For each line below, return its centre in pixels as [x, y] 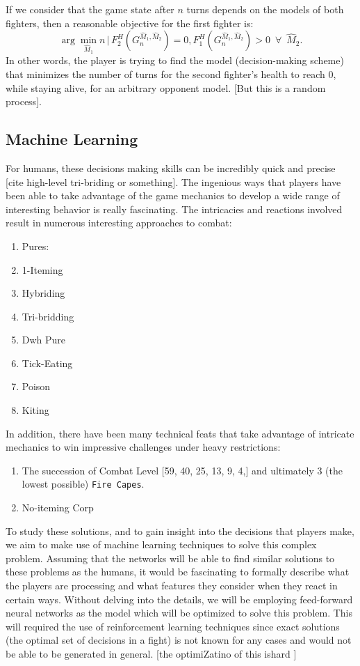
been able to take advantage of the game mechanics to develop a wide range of [173, 195]
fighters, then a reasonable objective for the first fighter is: [130, 23]
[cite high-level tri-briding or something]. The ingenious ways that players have [173, 181]
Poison [36, 386]
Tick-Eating [47, 363]
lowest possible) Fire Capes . [83, 484]
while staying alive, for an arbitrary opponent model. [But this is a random [166, 87]
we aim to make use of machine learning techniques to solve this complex [161, 544]
